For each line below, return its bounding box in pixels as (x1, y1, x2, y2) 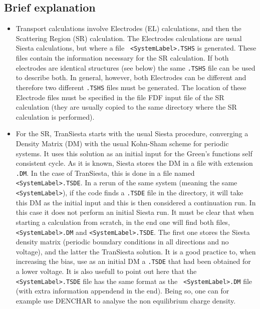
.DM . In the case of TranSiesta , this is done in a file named (16, 167, 195, 178)
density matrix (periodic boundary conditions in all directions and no (16, 236, 229, 247)
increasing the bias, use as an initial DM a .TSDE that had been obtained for (16, 256, 251, 266)
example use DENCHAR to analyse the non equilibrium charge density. (16, 295, 236, 305)
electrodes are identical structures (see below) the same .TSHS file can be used (16, 62, 255, 73)
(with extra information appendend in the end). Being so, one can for (16, 285, 229, 296)
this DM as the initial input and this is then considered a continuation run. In (16, 197, 256, 207)
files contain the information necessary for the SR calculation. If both (16, 53, 229, 63)
